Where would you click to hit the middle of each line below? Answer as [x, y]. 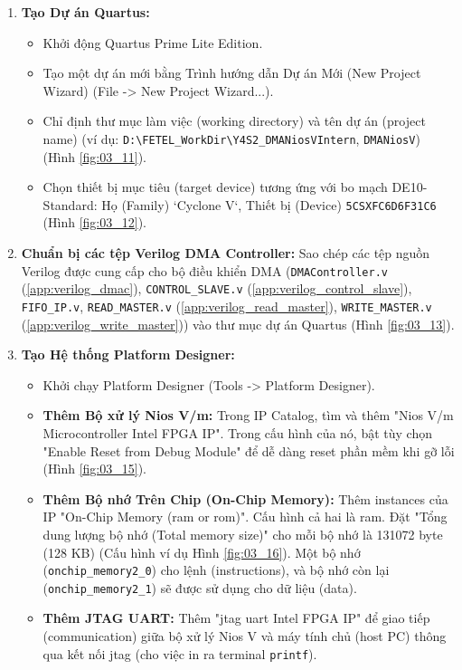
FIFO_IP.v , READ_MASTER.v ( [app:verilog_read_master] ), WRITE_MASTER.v [226, 306]
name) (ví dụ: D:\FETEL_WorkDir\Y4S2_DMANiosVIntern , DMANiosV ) [231, 138]
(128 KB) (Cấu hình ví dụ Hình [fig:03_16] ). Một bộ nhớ [202, 552]
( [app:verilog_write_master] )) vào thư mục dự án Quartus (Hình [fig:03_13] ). [238, 324]
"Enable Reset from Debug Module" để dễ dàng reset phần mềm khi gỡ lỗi [249, 450]
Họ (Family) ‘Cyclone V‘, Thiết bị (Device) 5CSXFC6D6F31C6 [269, 204]
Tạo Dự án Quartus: [85, 12]
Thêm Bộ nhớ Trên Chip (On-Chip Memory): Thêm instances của [245, 498]
